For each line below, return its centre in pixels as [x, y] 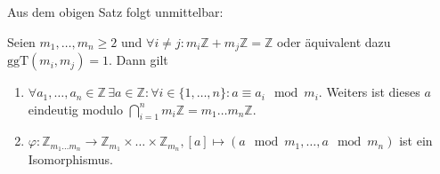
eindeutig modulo [75, 109]
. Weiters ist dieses [369, 92]
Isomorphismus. [70, 159]
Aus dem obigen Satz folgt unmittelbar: [115, 12]
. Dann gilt [139, 60]
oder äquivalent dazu [334, 41]
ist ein [416, 141]
